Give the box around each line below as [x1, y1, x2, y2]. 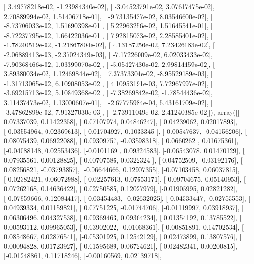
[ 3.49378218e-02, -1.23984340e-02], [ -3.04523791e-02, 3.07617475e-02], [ [4, 1, 219, 11]
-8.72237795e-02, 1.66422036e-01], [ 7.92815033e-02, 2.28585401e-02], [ [4, 30, 213, 40]
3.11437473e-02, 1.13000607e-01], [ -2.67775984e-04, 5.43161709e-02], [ [4, 97, 213, 107]
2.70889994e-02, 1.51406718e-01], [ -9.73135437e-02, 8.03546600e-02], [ [4, 11, 213, 21]
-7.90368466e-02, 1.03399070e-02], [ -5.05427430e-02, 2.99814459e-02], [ [4, 59, 215, 69]
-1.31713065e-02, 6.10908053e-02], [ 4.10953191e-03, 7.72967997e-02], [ [4, 78, 213, 88]
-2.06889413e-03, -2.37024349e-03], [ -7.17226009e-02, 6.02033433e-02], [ [4, 49, 217, 59]
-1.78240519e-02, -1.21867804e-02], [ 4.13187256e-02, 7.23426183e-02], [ [4, 40, 215, 50]
